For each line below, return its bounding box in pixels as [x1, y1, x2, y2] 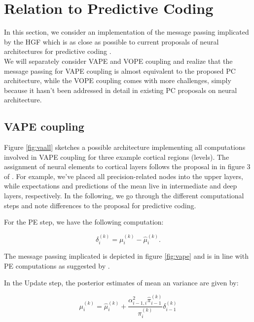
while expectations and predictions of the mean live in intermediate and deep [4, 181, 237, 191]
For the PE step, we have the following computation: [4, 217, 164, 227]
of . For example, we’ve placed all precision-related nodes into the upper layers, [4, 171, 243, 181]
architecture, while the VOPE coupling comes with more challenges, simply [4, 75, 231, 86]
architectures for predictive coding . [4, 46, 111, 56]
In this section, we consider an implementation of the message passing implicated [4, 27, 249, 37]
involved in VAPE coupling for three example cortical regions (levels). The [4, 151, 229, 162]
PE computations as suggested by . [4, 261, 110, 271]
